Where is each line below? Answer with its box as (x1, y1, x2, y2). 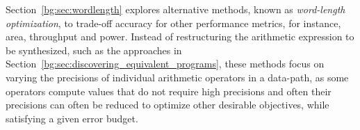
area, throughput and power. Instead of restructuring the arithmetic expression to (6, 29, 354, 44)
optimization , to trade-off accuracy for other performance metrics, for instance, (6, 15, 341, 30)
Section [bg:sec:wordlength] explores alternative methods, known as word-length (6, 2, 345, 16)
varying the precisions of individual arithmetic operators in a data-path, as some (6, 70, 349, 84)
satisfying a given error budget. (6, 111, 138, 125)
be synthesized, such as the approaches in (6, 42, 182, 57)
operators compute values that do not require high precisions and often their (6, 83, 332, 98)
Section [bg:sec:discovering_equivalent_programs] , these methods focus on (6, 56, 325, 71)
